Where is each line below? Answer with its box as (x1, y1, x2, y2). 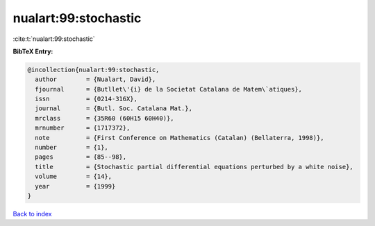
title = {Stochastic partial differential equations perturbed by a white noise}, (35, 163, 353, 171)
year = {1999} (35, 182, 116, 190)
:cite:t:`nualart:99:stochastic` (12, 35, 95, 43)
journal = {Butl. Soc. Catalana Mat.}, (35, 105, 192, 112)
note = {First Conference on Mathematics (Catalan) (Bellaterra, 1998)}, (35, 134, 324, 141)
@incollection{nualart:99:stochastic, (27, 66, 160, 73)
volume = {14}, (35, 173, 112, 180)
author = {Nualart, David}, (35, 76, 156, 83)
